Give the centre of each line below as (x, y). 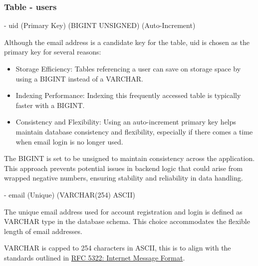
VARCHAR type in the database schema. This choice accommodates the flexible (127, 221)
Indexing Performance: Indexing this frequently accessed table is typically (128, 95)
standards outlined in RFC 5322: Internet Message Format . (95, 257)
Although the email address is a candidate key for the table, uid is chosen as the (127, 42)
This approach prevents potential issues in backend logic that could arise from (124, 168)
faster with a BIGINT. (50, 105)
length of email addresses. (43, 231)
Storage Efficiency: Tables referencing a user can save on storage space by (128, 68)
